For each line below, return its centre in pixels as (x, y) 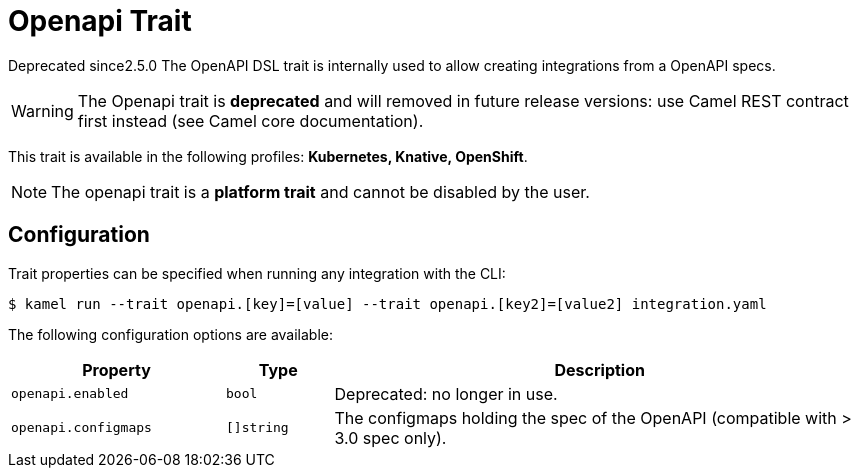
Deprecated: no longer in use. (446, 393)
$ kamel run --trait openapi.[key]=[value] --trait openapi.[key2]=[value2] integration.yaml (387, 303)
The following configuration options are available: (171, 334)
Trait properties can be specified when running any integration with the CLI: (257, 273)
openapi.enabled (70, 394)
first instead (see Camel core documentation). (250, 120)
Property (116, 369)
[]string (257, 428)
